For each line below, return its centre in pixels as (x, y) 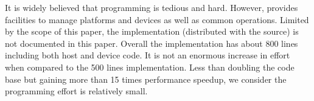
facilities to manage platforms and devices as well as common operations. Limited (157, 19)
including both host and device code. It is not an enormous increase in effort (148, 55)
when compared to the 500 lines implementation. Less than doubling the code (150, 67)
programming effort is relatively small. (76, 91)
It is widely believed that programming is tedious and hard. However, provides (152, 7)
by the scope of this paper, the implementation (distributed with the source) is (152, 31)
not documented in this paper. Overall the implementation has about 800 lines (152, 43)
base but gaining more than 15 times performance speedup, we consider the (146, 79)
